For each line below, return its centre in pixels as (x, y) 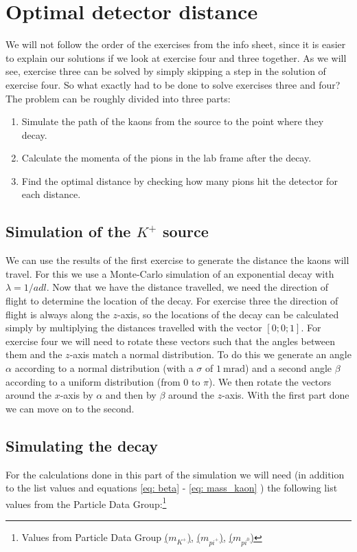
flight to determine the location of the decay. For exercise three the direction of (172, 301)
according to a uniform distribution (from (93, 381)
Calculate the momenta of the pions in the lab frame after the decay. (166, 158)
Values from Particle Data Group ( (95, 537)
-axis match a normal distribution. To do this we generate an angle (210, 354)
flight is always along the (58, 314)
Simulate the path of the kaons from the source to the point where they (173, 121)
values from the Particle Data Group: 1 (86, 503)
